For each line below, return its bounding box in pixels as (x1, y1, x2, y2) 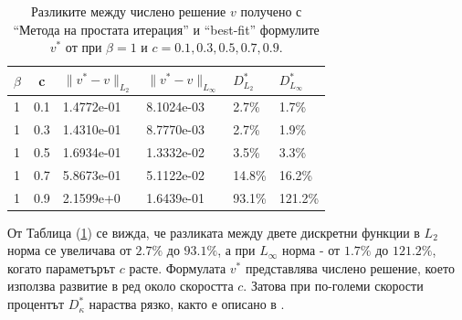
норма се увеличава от (7, 240, 131, 260)
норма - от (282, 240, 341, 260)
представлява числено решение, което (245, 258, 455, 277)
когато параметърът (7, 258, 115, 277)
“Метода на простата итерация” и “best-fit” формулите (13, 19, 320, 38)
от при (65, 37, 102, 57)
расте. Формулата (129, 258, 226, 277)
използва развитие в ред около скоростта (7, 276, 234, 295)
